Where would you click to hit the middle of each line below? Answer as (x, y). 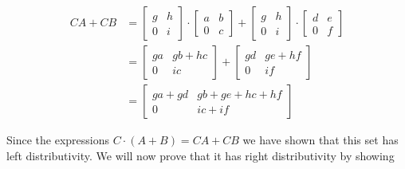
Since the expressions (58, 140)
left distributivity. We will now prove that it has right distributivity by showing (201, 155)
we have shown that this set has (320, 140)
